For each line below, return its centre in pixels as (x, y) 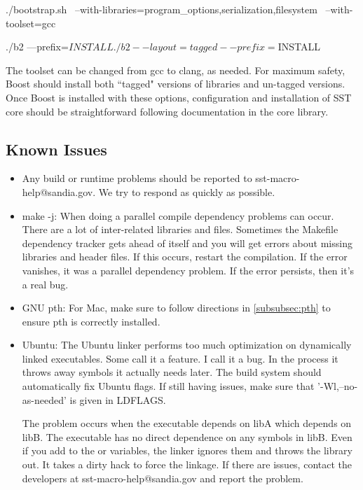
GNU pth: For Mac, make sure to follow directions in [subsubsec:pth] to (176, 308)
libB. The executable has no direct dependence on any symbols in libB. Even (187, 436)
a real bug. (45, 284)
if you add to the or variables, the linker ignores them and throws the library (187, 450)
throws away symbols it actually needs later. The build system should (172, 372)
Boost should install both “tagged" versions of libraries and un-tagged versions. (176, 84)
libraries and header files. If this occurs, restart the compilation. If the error (185, 257)
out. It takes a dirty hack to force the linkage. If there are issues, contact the (187, 464)
